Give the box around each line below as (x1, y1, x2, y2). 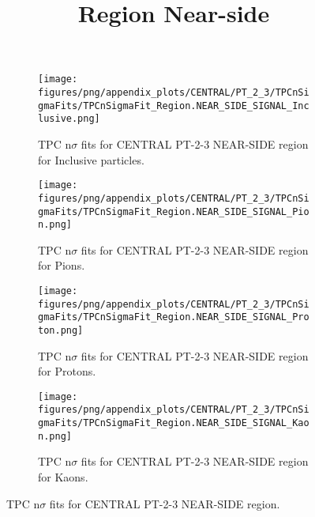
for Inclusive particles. (38, 151, 144, 168)
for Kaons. (38, 469, 88, 485)
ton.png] (38, 324, 84, 336)
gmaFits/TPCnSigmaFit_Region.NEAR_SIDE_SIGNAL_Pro (38, 311, 309, 323)
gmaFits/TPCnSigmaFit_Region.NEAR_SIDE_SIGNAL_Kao (38, 417, 309, 429)
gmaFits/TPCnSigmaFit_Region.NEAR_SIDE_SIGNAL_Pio (38, 206, 309, 217)
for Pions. (38, 257, 85, 274)
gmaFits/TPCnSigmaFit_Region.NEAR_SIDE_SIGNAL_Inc (38, 100, 309, 111)
